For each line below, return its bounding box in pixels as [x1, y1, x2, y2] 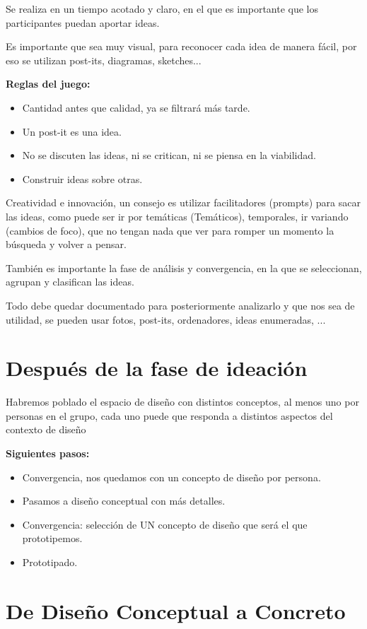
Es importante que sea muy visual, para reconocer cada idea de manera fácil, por [6, 39, 357, 54]
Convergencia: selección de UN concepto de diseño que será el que [22, 517, 308, 531]
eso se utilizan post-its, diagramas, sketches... [6, 52, 202, 67]
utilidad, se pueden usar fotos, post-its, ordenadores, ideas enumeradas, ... [6, 312, 326, 327]
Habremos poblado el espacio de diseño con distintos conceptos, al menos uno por [6, 394, 359, 409]
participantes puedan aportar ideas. [6, 15, 160, 30]
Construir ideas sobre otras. [22, 171, 143, 186]
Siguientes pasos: [6, 446, 90, 460]
